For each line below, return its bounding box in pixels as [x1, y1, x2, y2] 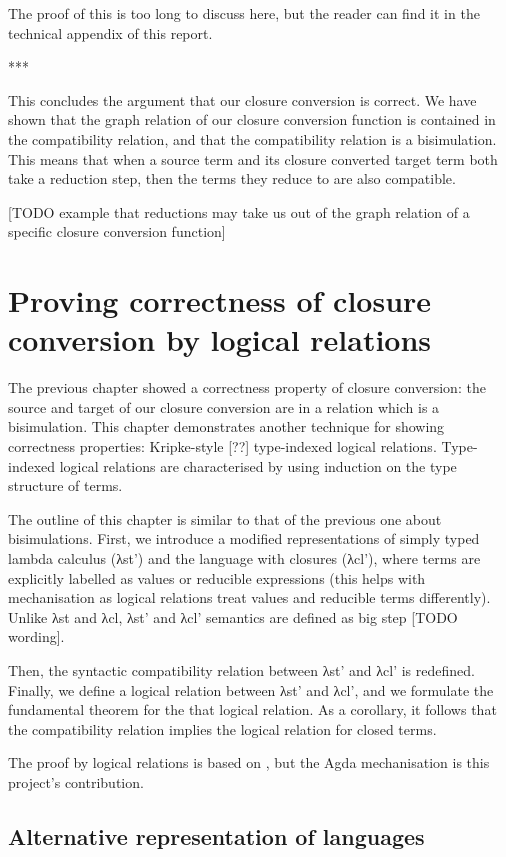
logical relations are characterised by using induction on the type [59, 455, 457, 476]
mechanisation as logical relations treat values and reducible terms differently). [8, 587, 491, 608]
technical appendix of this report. [8, 22, 213, 43]
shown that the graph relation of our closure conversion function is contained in [8, 109, 496, 130]
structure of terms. [8, 475, 123, 496]
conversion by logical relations [8, 319, 432, 360]
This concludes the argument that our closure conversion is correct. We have [8, 89, 477, 110]
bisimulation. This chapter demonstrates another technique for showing [8, 416, 445, 437]
